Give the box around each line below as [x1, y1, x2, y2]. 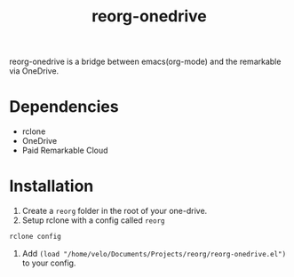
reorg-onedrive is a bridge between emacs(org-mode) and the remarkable [9, 56, 282, 67]
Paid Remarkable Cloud [21, 145, 108, 156]
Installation [9, 176, 94, 196]
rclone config [9, 233, 62, 241]
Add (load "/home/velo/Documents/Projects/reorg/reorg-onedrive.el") [21, 248, 287, 258]
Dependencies [9, 97, 119, 117]
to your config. [21, 257, 76, 268]
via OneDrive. [9, 66, 60, 76]
